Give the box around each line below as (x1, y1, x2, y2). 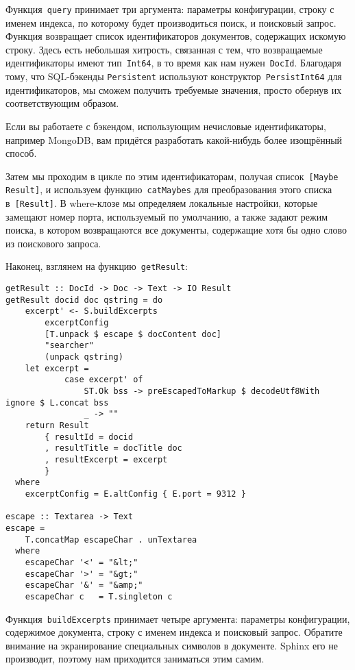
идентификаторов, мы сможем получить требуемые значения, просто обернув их (5, 82, 342, 97)
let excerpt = (25, 363, 89, 373)
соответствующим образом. (5, 96, 119, 110)
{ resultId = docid (45, 432, 134, 442)
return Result (25, 421, 89, 430)
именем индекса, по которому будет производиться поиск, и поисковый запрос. (5, 15, 336, 29)
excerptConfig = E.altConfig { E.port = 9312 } (25, 488, 246, 499)
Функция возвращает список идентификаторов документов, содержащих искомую (5, 29, 346, 43)
